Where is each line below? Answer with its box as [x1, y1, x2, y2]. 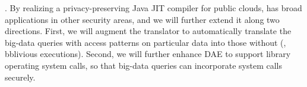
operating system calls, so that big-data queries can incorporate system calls [5, 59, 283, 71]
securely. [5, 71, 36, 83]
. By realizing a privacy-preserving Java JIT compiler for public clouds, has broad [5, 2, 302, 14]
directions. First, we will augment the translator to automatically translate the [5, 25, 292, 37]
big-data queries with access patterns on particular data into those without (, [5, 36, 286, 48]
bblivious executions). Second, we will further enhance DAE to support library [5, 48, 291, 60]
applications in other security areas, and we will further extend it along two [5, 13, 280, 25]
